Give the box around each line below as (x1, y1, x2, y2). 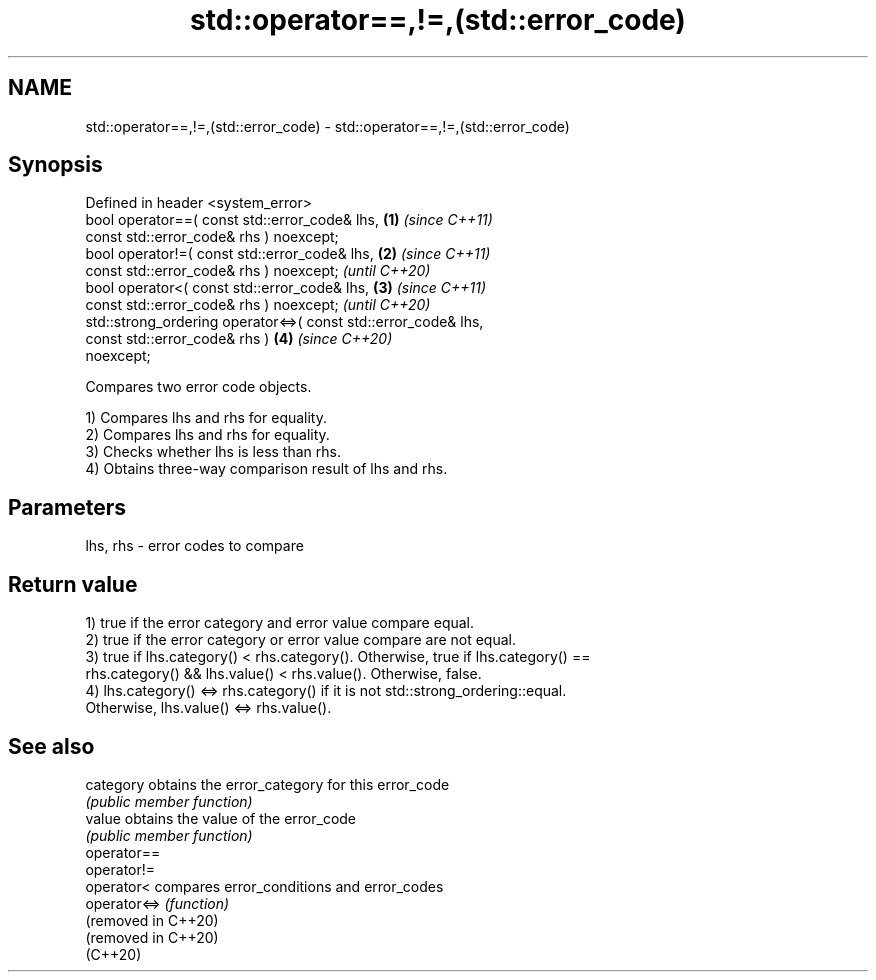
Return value (8, 571, 138, 597)
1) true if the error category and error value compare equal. (85, 614, 475, 632)
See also (8, 733, 95, 759)
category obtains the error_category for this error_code (85, 775, 450, 793)
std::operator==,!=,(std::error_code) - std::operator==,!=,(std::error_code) (85, 117, 570, 135)
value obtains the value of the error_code (85, 809, 357, 827)
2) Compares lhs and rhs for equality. (85, 426, 330, 444)
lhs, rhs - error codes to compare (85, 537, 304, 555)
